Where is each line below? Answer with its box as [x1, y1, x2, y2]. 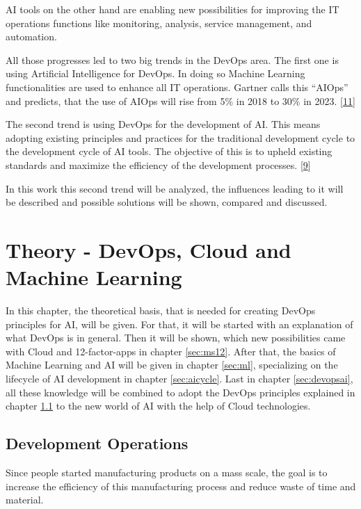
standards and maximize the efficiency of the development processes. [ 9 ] [6, 157, 311, 172]
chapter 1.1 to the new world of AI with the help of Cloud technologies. [6, 398, 311, 413]
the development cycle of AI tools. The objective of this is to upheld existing [6, 144, 332, 159]
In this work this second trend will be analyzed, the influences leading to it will [6, 181, 344, 195]
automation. [6, 29, 57, 44]
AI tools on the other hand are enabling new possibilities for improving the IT [6, 2, 339, 16]
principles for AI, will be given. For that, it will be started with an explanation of [6, 316, 353, 331]
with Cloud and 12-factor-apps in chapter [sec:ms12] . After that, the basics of [6, 344, 336, 358]
